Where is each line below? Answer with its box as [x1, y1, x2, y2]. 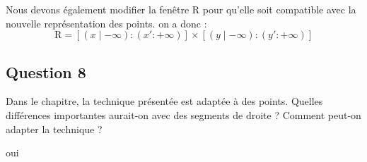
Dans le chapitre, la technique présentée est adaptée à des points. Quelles [6, 94, 323, 108]
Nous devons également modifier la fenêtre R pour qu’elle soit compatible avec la [6, 2, 356, 16]
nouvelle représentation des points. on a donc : [6, 15, 207, 30]
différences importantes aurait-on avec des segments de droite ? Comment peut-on [6, 107, 361, 122]
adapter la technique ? [6, 121, 103, 136]
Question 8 [6, 61, 86, 82]
